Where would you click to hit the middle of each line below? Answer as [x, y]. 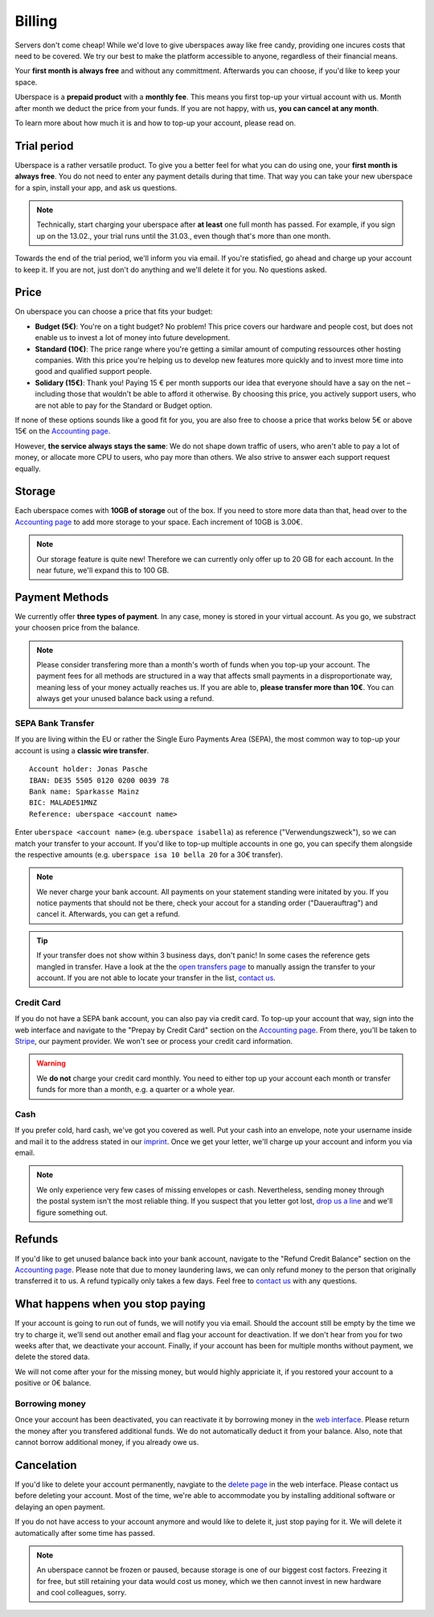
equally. [28, 468]
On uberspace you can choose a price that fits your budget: [114, 312]
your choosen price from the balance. [77, 628]
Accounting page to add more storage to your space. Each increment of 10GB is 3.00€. [159, 522]
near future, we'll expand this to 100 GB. [103, 570]
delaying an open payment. [60, 1507]
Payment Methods [61, 597]
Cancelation [46, 1465]
